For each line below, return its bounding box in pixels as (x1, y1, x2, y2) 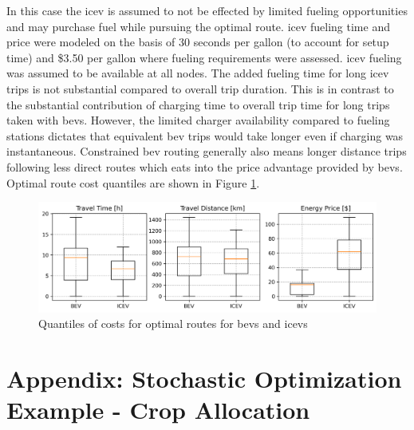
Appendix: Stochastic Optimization (6, 362, 402, 395)
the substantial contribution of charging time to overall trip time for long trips (6, 96, 390, 112)
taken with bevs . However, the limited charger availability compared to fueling (6, 112, 390, 128)
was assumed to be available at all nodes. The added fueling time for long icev (6, 65, 389, 81)
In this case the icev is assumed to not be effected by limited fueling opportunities (6, 2, 408, 18)
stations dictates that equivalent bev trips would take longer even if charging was (6, 127, 404, 144)
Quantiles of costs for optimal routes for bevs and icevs (38, 315, 308, 332)
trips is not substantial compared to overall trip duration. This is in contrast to (6, 80, 394, 97)
